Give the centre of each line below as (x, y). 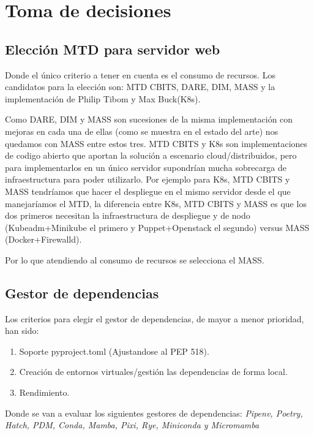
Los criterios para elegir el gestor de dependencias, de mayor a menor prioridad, (155, 318)
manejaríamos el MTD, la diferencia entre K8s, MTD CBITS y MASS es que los (156, 203)
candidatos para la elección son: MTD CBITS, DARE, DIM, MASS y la (140, 87)
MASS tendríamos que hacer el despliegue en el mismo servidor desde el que (148, 191)
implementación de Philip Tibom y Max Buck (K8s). (103, 98)
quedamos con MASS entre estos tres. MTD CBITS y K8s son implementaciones (156, 143)
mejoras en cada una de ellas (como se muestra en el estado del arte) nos (142, 131)
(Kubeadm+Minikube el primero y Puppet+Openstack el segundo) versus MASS (157, 227)
